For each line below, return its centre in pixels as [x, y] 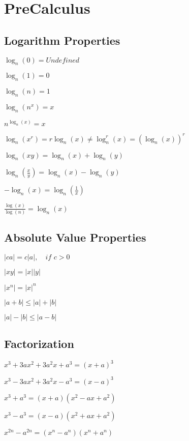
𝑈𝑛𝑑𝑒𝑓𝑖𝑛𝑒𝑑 [63, 60]
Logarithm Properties [62, 40]
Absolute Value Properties [75, 237]
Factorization [39, 344]
